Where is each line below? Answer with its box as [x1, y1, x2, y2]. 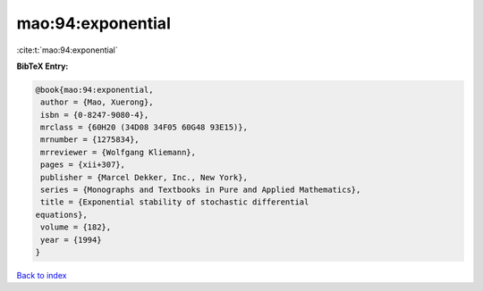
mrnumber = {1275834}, [40, 135, 140, 145]
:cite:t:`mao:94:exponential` [16, 45, 118, 55]
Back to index [16, 270, 67, 280]
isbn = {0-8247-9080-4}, [40, 110, 149, 120]
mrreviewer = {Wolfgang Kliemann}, [40, 147, 197, 157]
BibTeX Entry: [16, 61, 69, 71]
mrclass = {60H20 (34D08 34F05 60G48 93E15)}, [40, 122, 248, 133]
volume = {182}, [40, 222, 112, 232]
